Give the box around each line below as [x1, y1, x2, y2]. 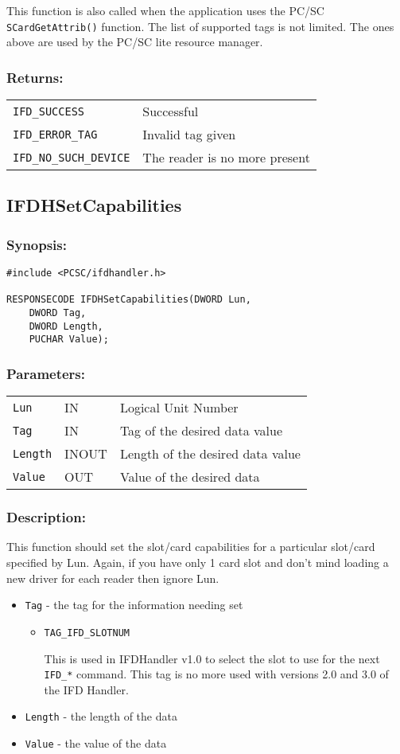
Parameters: [6, 363, 86, 383]
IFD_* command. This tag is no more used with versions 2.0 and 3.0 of [44, 666, 389, 682]
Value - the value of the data [25, 735, 167, 752]
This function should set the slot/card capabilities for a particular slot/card [6, 538, 375, 555]
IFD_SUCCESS [13, 104, 85, 118]
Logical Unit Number [119, 398, 239, 417]
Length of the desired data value [119, 444, 301, 463]
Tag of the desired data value [119, 421, 283, 440]
